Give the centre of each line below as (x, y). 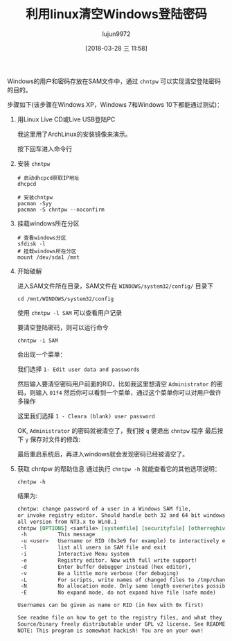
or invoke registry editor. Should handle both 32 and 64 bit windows (121, 515)
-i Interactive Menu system (75, 554)
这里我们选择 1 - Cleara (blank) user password (86, 416)
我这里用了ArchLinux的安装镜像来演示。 (74, 134)
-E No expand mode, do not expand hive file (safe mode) (118, 593)
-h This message (58, 535)
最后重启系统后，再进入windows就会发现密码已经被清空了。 (103, 454)
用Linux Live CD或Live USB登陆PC (66, 119)
